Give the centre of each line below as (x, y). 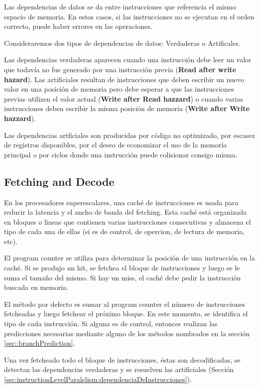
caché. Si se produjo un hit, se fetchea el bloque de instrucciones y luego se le (122, 268)
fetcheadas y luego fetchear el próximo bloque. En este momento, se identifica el (126, 314)
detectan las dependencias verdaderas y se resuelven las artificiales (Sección (119, 369)
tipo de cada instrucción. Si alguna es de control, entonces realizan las (111, 323)
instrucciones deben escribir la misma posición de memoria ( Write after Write (127, 108)
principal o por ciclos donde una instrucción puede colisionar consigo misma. (121, 154)
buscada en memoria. (36, 287)
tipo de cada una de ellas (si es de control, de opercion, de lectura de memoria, (124, 231)
